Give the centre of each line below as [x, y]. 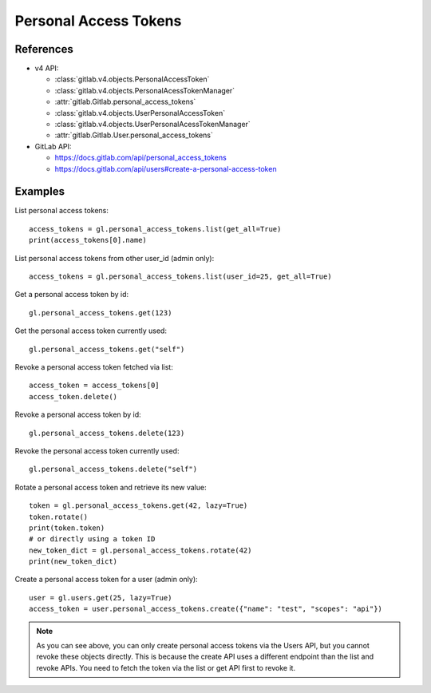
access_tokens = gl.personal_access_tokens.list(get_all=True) [155, 229]
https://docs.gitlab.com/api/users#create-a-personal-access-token [166, 168]
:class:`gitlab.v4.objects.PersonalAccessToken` [132, 79]
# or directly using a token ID [92, 539]
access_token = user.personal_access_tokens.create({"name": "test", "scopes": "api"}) [206, 609]
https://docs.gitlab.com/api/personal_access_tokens [140, 158]
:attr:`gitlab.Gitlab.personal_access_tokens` [125, 102]
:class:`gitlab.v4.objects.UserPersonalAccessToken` [140, 113]
